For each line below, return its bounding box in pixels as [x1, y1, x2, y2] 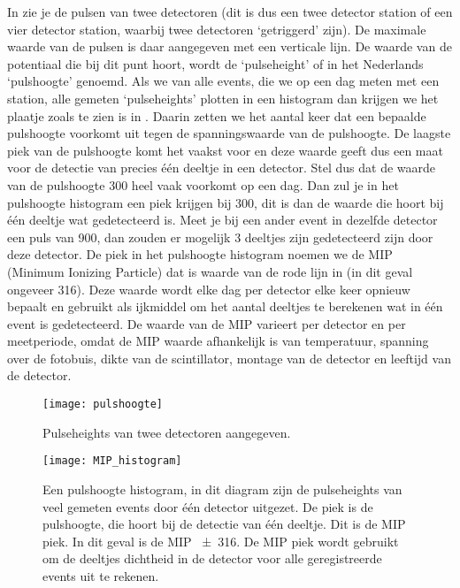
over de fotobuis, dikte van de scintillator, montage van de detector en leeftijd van [7, 348, 451, 367]
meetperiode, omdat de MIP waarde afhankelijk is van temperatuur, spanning [7, 332, 429, 350]
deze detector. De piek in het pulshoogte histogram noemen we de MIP [7, 245, 393, 263]
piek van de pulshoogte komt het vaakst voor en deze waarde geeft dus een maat [7, 141, 443, 159]
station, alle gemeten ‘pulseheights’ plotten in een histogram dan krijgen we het [7, 88, 439, 107]
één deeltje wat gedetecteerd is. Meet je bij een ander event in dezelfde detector [7, 210, 438, 229]
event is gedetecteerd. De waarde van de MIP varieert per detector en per [7, 314, 406, 332]
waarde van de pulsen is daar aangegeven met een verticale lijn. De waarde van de [7, 37, 452, 56]
